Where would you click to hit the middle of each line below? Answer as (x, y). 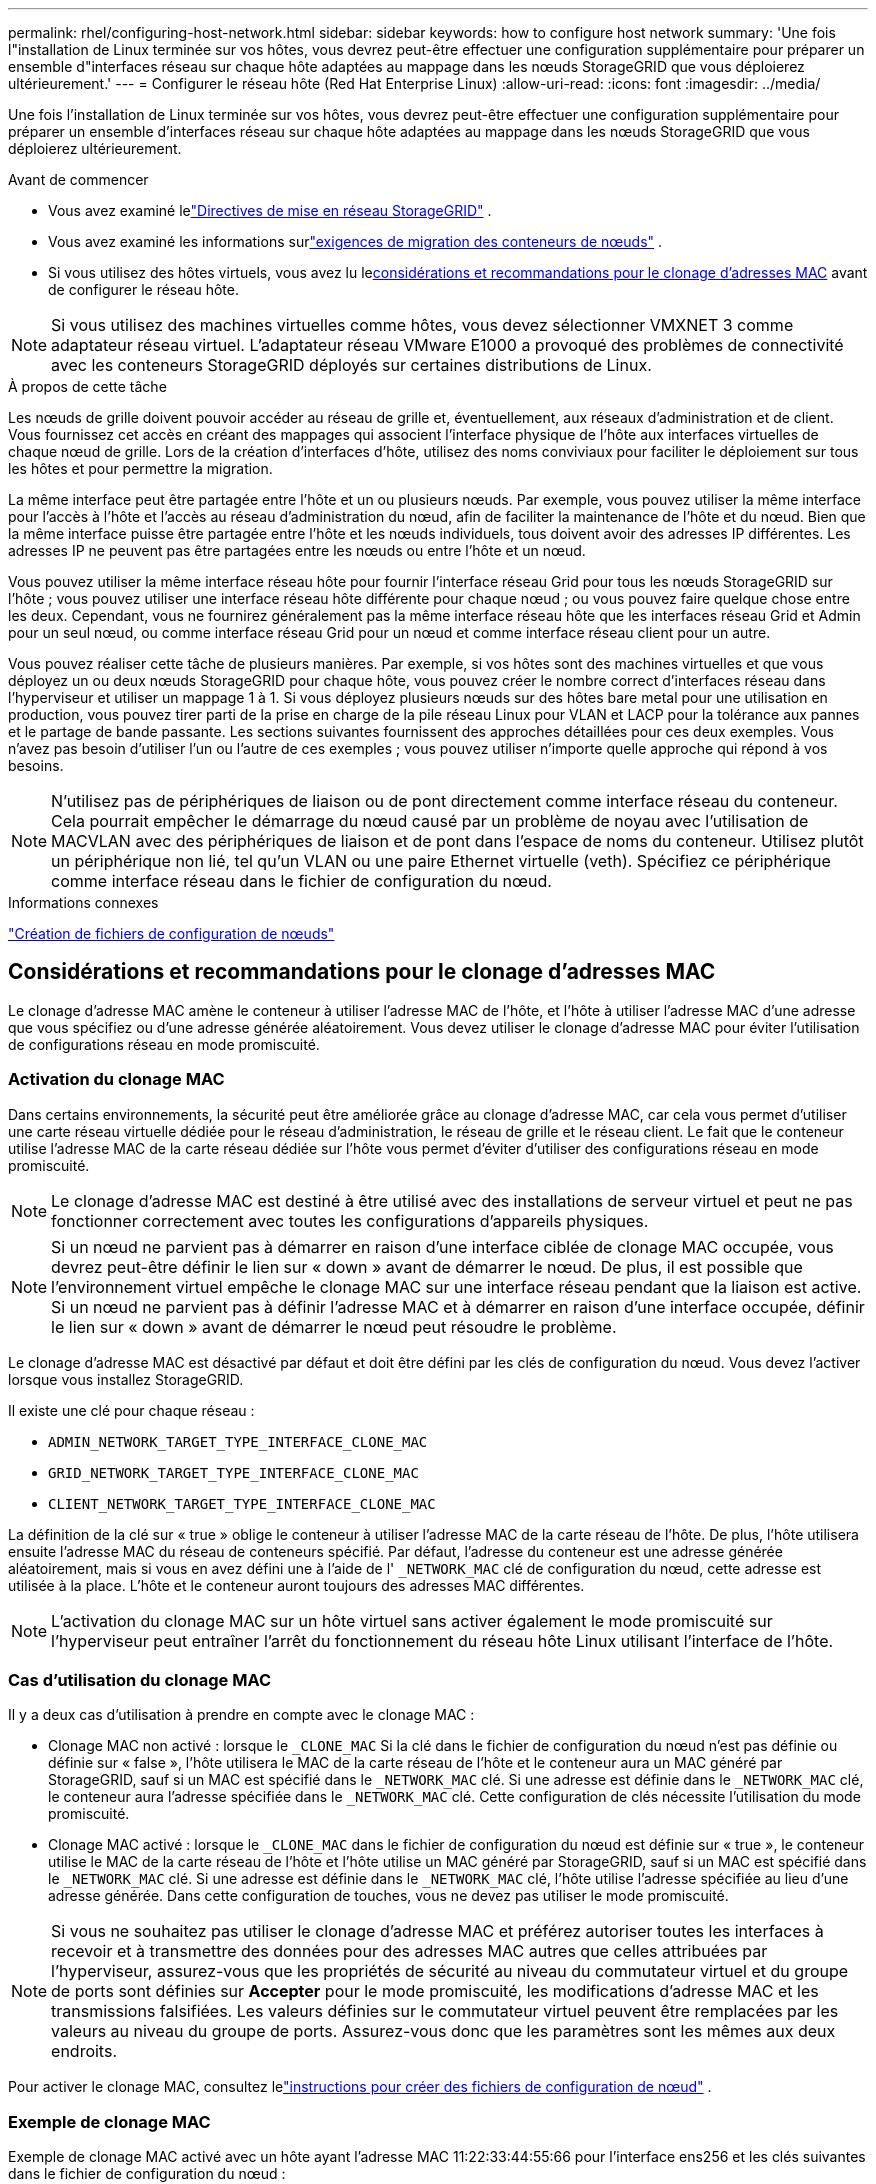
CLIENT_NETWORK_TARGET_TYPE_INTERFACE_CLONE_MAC (242, 1503)
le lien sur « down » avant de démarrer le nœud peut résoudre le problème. (334, 1326)
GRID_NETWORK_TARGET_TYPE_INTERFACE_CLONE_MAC (233, 1472)
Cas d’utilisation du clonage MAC (140, 1679)
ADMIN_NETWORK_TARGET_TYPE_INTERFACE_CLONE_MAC (238, 1441)
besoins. (36, 765)
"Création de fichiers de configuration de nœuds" (171, 933)
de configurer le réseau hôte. (143, 289)
